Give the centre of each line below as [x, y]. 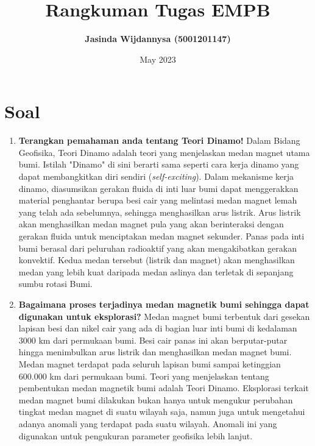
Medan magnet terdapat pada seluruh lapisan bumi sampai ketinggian [150, 363]
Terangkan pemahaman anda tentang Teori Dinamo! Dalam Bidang [159, 140]
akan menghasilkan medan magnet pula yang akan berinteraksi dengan [151, 224]
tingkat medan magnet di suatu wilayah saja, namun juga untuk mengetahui [162, 412]
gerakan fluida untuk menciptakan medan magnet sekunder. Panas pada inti [161, 236]
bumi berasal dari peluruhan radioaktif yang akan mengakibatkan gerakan [157, 248]
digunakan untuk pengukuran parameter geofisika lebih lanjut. [136, 435]
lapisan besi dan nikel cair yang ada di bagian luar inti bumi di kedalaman [158, 328]
